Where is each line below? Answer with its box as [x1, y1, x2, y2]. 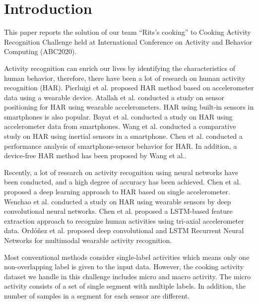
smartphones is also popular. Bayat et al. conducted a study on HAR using [4, 111, 233, 122]
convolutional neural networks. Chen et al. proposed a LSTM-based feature [4, 206, 233, 216]
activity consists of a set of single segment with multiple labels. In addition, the [4, 281, 246, 291]
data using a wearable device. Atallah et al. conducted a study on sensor [4, 92, 225, 102]
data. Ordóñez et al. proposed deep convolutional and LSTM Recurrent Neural [4, 225, 244, 236]
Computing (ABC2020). [4, 46, 77, 57]
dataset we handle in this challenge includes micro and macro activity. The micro [4, 271, 251, 281]
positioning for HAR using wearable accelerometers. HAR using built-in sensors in [4, 102, 254, 112]
